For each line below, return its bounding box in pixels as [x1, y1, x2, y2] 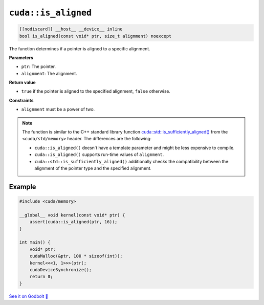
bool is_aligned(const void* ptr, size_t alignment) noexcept [19, 33, 172, 39]
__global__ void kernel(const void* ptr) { [19, 212, 126, 218]
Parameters [9, 54, 34, 61]
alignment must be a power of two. [21, 107, 95, 112]
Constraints [9, 97, 34, 103]
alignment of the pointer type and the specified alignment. [34, 165, 152, 171]
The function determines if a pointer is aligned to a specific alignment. [9, 45, 151, 51]
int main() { [19, 240, 51, 245]
